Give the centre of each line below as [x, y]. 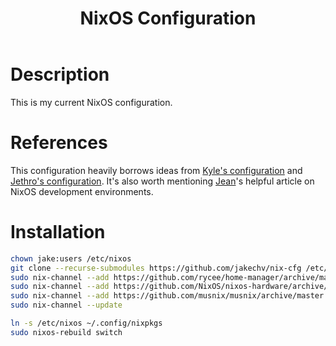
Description [60, 74]
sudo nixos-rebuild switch [66, 332]
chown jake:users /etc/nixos [71, 258]
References [59, 143]
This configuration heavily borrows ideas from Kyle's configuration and [156, 170]
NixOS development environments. [82, 191]
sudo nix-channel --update [66, 305]
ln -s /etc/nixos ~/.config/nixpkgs [86, 323]
